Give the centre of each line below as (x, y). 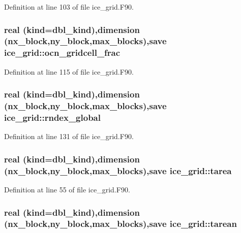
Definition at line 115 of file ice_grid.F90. (69, 71)
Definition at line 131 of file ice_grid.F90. (69, 136)
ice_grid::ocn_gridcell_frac (62, 53)
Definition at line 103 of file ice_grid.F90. (69, 7)
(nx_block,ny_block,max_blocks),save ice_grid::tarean (120, 224)
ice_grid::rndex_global (52, 118)
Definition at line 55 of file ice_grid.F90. (67, 190)
